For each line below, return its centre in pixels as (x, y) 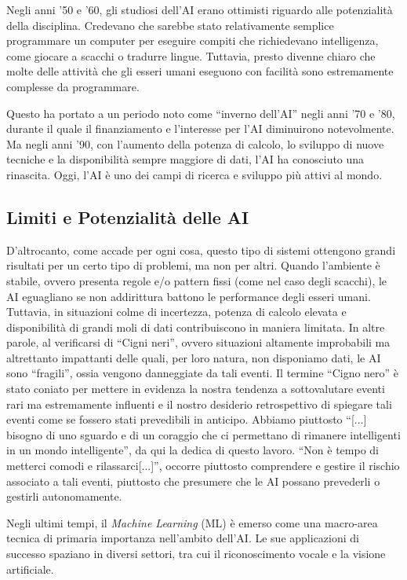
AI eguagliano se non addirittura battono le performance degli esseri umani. (189, 296)
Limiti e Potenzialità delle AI (128, 217)
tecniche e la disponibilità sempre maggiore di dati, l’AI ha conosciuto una (185, 159)
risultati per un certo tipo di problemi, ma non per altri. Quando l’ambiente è (193, 265)
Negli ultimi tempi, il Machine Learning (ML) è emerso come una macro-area (192, 522)
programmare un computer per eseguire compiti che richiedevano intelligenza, (193, 40)
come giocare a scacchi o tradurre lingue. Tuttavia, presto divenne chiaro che (191, 55)
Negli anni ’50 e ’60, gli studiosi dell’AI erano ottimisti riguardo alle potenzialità (200, 9)
